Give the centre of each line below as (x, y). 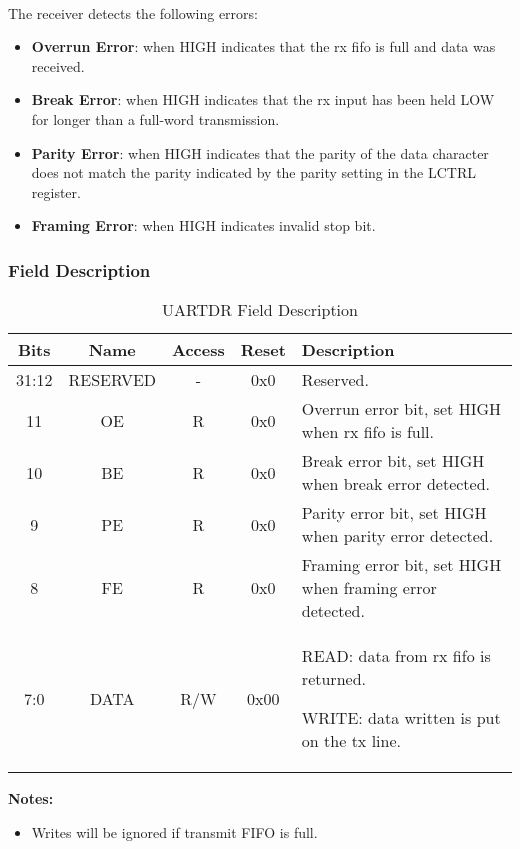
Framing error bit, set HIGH (401, 565)
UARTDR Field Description (260, 310)
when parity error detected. (397, 536)
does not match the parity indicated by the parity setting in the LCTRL (253, 172)
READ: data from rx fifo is (396, 656)
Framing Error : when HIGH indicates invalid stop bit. (203, 225)
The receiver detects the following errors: (133, 12)
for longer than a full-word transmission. (155, 118)
